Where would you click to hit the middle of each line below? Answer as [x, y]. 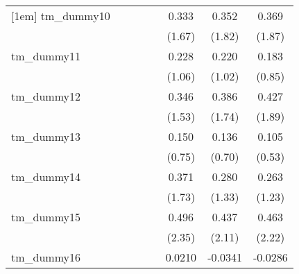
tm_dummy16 [46, 257]
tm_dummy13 [46, 136]
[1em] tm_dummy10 [61, 16]
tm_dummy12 [46, 96]
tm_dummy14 [46, 177]
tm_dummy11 [46, 56]
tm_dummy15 [46, 217]
